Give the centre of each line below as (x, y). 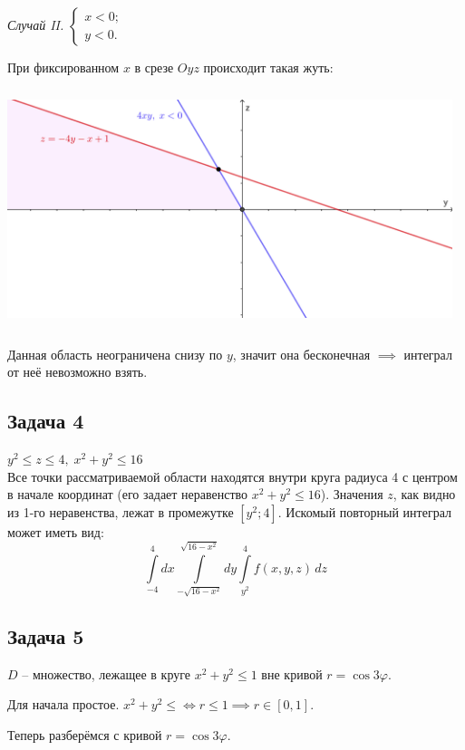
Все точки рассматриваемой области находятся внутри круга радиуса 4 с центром (232, 476)
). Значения (352, 494)
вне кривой (292, 673)
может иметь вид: (56, 531)
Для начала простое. (63, 704)
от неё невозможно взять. (77, 372)
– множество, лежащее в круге (106, 673)
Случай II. (36, 24)
